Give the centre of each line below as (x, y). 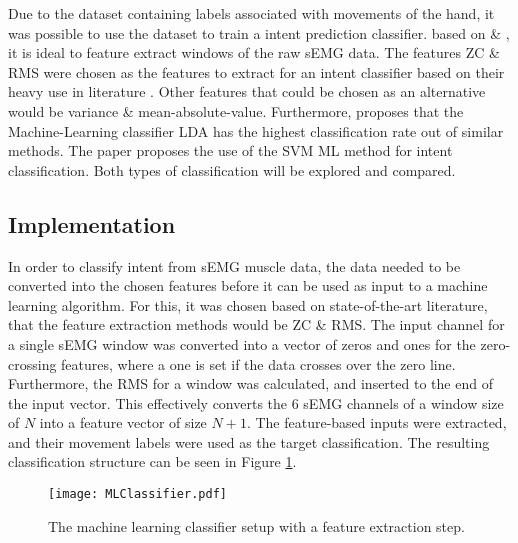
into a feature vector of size (123, 422)
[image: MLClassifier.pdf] (137, 494)
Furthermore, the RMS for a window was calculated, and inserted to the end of (250, 383)
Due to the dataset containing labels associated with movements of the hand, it (251, 13)
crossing (32, 363)
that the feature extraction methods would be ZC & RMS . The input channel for (256, 324)
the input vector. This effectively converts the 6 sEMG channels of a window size (256, 402)
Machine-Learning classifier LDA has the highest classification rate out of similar (256, 130)
